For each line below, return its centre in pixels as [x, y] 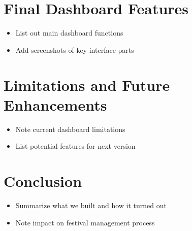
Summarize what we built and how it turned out [91, 205]
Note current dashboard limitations [70, 129]
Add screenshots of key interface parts [75, 49]
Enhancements [55, 104]
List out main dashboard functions [69, 33]
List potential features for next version [75, 146]
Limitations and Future [87, 85]
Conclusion [43, 181]
